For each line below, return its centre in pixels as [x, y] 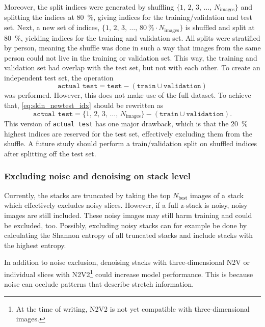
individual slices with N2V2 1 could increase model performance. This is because [129, 273]
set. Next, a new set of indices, [52, 27]
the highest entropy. [35, 245]
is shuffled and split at [220, 27]
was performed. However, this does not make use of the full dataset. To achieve [128, 95]
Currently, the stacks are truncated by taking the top [87, 195]
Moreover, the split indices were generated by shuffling [89, 7]
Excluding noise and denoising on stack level [97, 176]
